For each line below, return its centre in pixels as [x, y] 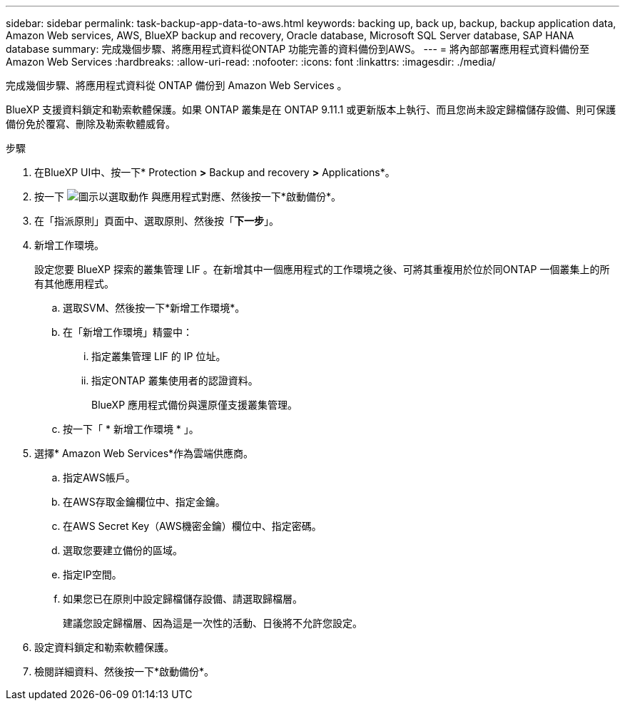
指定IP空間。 [92, 574]
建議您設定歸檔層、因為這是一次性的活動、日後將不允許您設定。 [213, 623]
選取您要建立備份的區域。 [123, 550]
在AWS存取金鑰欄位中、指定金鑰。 [144, 502]
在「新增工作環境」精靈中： [128, 332]
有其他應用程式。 [74, 283]
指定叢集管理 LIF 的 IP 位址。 [159, 356]
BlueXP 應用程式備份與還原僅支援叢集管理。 [195, 405]
